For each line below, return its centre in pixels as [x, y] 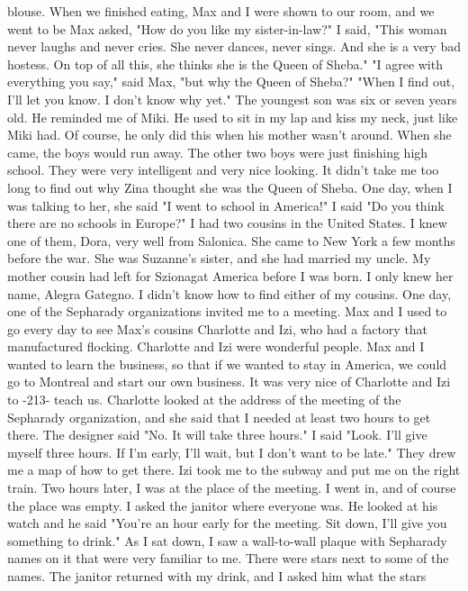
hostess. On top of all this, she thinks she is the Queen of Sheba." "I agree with [225, 64]
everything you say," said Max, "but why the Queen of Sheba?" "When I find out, [231, 82]
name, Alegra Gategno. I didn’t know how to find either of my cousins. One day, [229, 293]
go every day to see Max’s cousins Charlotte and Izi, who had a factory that [218, 328]
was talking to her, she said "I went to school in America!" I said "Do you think [226, 205]
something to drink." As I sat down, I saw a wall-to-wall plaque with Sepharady [227, 540]
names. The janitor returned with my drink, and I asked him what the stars [217, 576]
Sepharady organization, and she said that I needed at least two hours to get [219, 417]
